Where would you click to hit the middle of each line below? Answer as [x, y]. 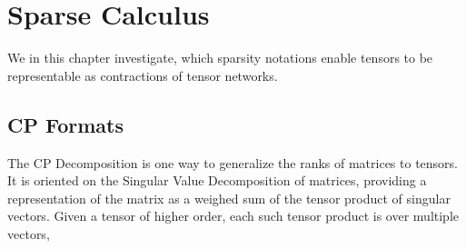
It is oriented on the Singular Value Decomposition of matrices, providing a [217, 180]
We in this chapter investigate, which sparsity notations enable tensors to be [220, 58]
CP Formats [65, 124]
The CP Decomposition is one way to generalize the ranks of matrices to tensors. [233, 162]
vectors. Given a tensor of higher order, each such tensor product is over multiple [233, 216]
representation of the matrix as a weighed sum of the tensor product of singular [229, 198]
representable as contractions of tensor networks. [143, 75]
